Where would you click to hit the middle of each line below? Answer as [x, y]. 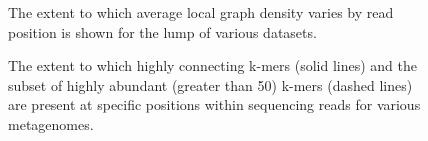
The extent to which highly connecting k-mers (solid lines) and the [212, 65]
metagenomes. [51, 123]
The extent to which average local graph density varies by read [201, 12]
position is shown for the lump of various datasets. [162, 31]
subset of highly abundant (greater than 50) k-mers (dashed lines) [210, 84]
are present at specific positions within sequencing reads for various [214, 104]
